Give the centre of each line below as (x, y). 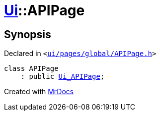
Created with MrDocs (39, 92)
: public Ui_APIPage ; (63, 77)
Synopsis (28, 34)
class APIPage (31, 69)
